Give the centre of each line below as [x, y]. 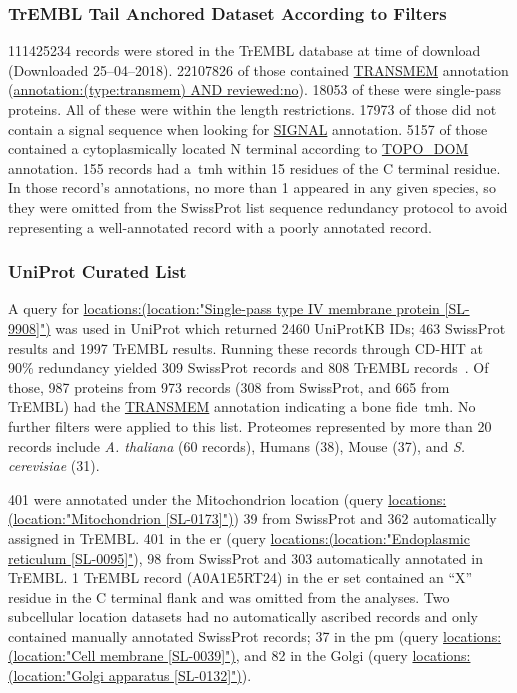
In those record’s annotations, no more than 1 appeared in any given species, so [252, 187]
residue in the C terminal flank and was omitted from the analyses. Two [229, 596]
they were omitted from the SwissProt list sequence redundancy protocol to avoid [258, 206]
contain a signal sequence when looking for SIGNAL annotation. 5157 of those [248, 128]
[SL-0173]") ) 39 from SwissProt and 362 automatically [331, 518]
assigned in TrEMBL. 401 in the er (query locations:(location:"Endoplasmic [239, 537]
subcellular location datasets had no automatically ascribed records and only [243, 616]
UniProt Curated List [97, 271]
